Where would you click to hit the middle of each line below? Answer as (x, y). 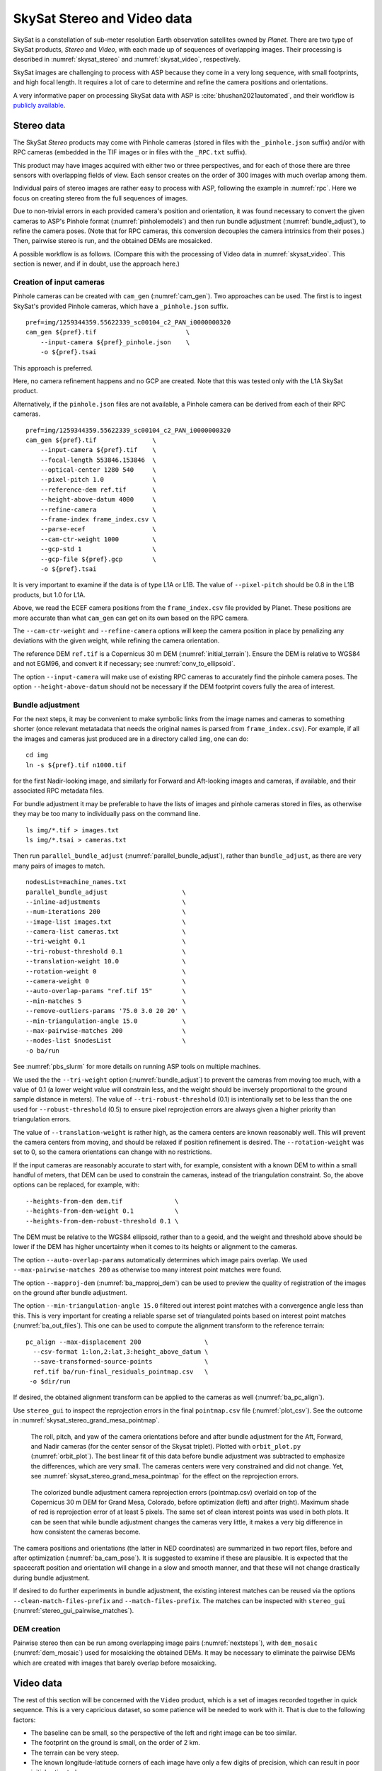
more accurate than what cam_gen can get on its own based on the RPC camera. (131, 618)
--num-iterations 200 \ (106, 912)
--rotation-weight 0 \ (106, 971)
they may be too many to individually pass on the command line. (107, 814)
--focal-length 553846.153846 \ (98, 460)
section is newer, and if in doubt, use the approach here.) (97, 264)
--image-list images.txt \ (106, 922)
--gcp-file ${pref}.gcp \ (98, 559)
